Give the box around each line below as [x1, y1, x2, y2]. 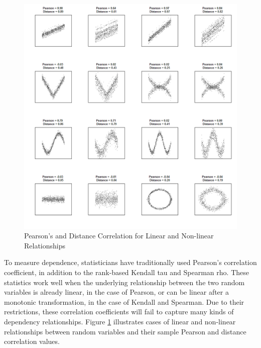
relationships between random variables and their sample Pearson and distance [4, 326, 246, 336]
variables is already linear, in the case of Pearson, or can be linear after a [4, 287, 229, 297]
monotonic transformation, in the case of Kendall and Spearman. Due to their [4, 296, 244, 307]
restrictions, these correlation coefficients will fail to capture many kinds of [4, 306, 234, 317]
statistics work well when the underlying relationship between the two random [4, 277, 245, 287]
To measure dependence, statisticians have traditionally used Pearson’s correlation [4, 257, 257, 268]
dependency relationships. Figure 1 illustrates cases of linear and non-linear [4, 316, 236, 327]
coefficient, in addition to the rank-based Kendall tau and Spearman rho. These [4, 267, 249, 278]
